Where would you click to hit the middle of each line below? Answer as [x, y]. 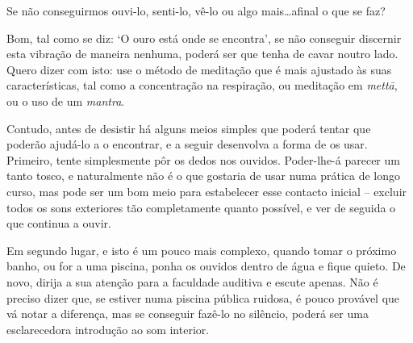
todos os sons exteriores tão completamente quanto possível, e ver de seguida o [201, 207]
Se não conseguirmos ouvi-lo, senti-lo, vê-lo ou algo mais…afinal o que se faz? [196, 10]
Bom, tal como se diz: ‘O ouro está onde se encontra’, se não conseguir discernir [204, 38]
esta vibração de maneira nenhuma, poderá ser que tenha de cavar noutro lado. [202, 54]
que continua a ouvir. [59, 223]
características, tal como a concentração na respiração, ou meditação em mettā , [202, 85]
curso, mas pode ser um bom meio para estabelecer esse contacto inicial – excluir [207, 191]
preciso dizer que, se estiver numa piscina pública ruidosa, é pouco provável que [203, 297]
